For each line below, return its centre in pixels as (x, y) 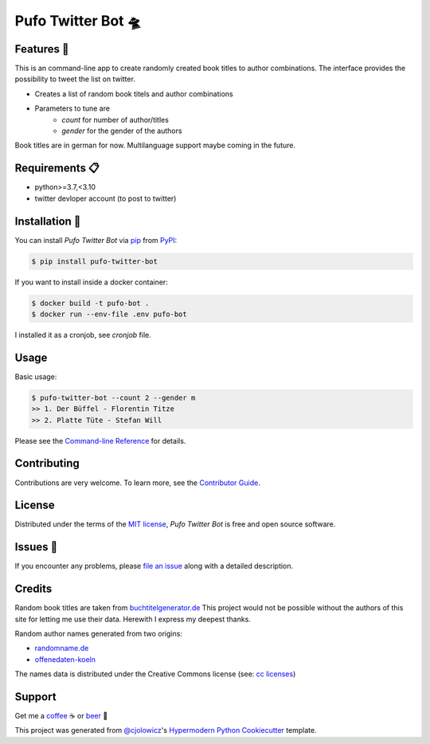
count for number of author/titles (115, 119)
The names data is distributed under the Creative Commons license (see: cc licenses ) (155, 674)
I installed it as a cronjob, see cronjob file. (83, 335)
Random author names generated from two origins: (99, 634)
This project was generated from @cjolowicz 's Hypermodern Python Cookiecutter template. (166, 730)
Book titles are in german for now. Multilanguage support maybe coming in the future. (155, 145)
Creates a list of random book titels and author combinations (134, 94)
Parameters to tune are (72, 108)
